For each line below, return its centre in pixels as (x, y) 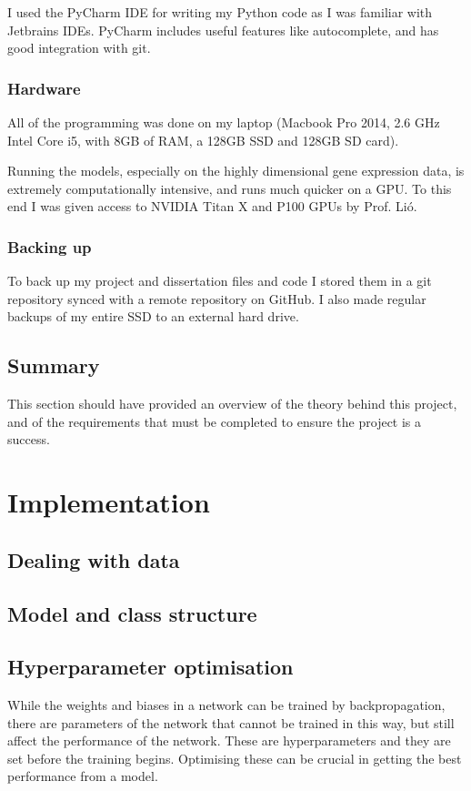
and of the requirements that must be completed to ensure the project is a (215, 421)
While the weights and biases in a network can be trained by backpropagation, (226, 705)
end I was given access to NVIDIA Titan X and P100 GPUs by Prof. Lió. (212, 206)
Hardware (44, 88)
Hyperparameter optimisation (150, 667)
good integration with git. (79, 48)
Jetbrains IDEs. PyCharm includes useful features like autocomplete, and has (223, 30)
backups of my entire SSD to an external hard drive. (153, 316)
